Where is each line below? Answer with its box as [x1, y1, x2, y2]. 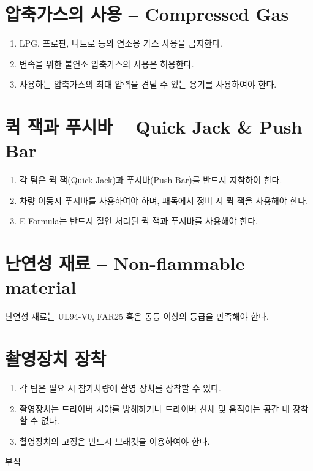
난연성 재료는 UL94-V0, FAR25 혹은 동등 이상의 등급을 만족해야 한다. [5, 310, 269, 323]
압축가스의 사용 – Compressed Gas [5, 1, 289, 26]
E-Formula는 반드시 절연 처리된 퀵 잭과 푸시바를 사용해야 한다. [19, 214, 258, 227]
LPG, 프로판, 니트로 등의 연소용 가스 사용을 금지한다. [19, 37, 222, 50]
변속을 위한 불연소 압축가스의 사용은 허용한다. [19, 57, 194, 70]
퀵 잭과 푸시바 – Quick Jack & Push [5, 114, 303, 139]
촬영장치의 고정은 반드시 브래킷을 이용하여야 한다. [19, 434, 210, 447]
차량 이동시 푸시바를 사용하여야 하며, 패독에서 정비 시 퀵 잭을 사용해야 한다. [19, 194, 309, 206]
